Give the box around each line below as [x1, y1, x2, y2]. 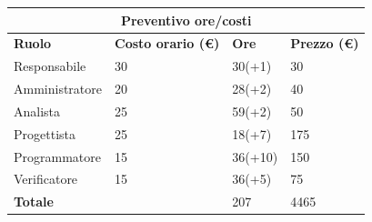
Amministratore [14, 79, 102, 98]
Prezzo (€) [290, 34, 359, 53]
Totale [14, 192, 54, 211]
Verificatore [14, 169, 78, 188]
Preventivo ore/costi [120, 10, 252, 29]
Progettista [14, 124, 75, 143]
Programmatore [14, 146, 101, 166]
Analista [14, 101, 61, 120]
